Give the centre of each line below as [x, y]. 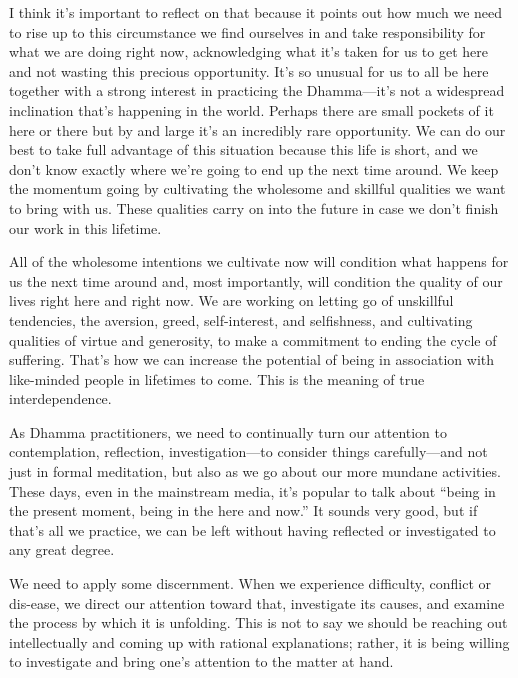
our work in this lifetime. [85, 227]
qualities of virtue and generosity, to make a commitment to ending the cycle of [253, 339]
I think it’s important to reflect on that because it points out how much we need [256, 12]
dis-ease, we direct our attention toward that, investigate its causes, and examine [257, 602]
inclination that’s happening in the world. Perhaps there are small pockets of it [251, 109]
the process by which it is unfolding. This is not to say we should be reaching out [258, 622]
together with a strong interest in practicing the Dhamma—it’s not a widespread [257, 90]
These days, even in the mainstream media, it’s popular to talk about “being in [252, 490]
